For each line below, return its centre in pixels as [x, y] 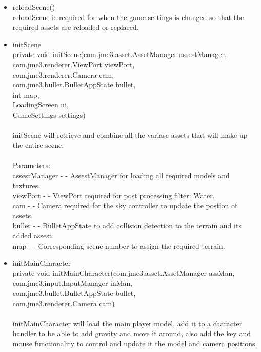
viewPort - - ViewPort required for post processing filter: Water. [114, 195]
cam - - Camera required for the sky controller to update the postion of [125, 205]
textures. [26, 185]
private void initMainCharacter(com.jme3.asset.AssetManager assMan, [124, 273]
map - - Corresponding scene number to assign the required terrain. [119, 245]
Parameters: [31, 165]
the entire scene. [38, 145]
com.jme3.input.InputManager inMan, [73, 283]
